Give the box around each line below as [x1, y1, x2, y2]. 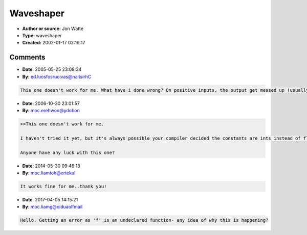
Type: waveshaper [22, 32, 62, 38]
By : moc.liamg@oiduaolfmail [22, 204, 83, 210]
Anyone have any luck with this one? [20, 149, 115, 155]
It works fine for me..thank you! [20, 184, 107, 189]
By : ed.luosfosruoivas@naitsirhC [22, 73, 92, 80]
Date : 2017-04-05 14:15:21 [22, 196, 78, 202]
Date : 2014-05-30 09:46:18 [22, 163, 80, 169]
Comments [9, 53, 46, 62]
